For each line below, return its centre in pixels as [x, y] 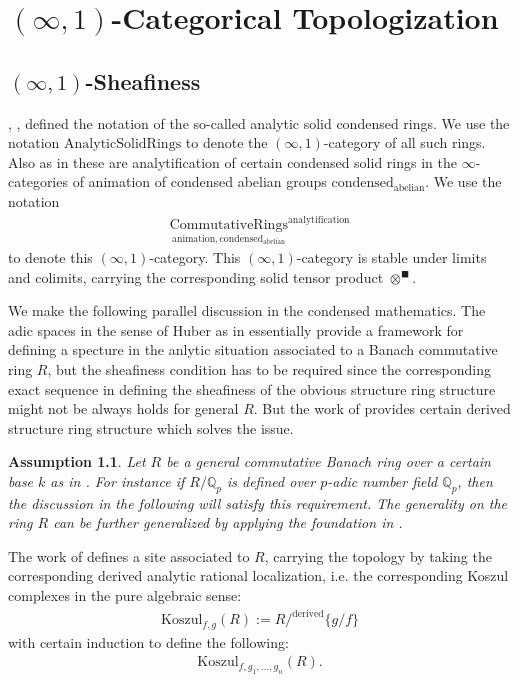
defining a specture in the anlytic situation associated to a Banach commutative [253, 349]
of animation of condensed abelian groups [199, 181]
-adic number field [382, 480]
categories [38, 181]
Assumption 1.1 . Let [77, 461]
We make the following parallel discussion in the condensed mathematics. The [247, 310]
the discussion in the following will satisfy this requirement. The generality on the [258, 502]
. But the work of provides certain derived [382, 408]
